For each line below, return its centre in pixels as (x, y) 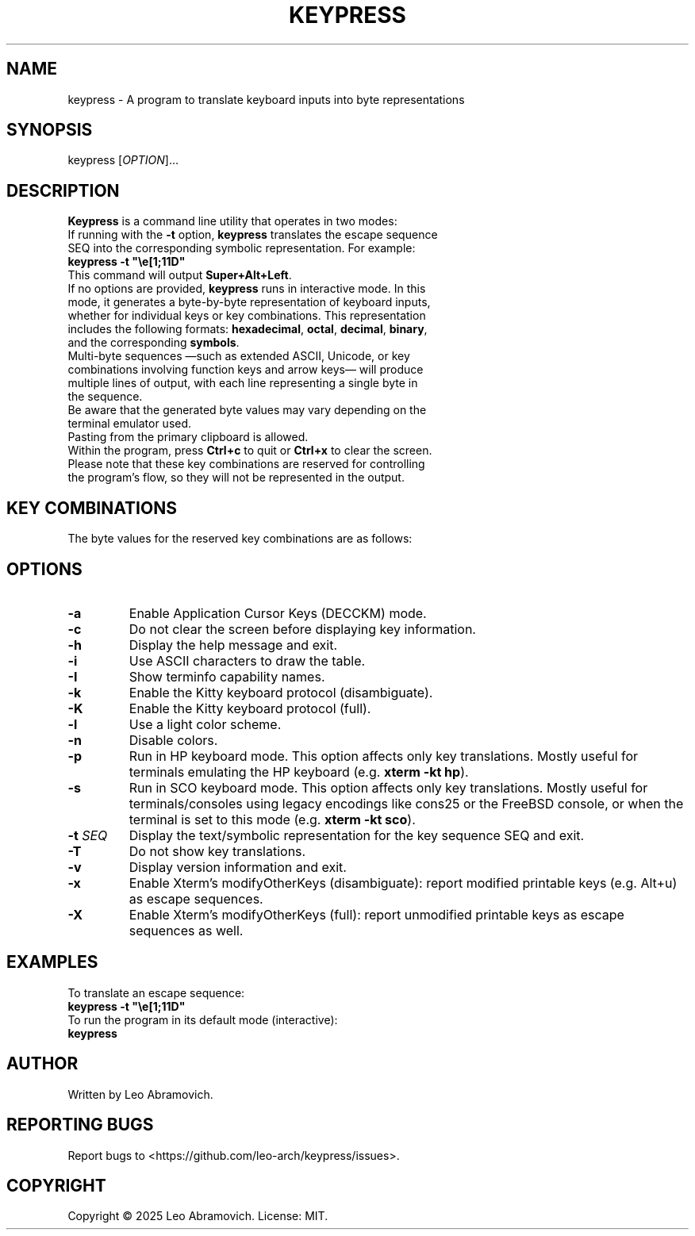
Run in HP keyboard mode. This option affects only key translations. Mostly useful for (384, 756)
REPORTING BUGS (80, 1125)
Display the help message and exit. (233, 645)
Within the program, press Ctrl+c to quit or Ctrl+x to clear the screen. (250, 451)
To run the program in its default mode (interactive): (203, 1019)
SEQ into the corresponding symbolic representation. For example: (242, 248)
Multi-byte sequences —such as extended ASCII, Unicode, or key (239, 356)
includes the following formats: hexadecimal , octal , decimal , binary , (248, 329)
